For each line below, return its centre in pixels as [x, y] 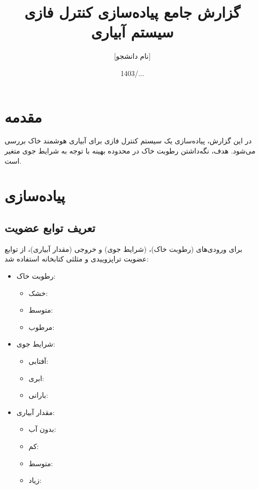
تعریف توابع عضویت [50, 227]
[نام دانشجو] [132, 56]
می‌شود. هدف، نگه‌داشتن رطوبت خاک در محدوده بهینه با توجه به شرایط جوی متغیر [130, 151]
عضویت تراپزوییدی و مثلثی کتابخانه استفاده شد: [77, 259]
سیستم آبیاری [132, 32]
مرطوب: [42, 327]
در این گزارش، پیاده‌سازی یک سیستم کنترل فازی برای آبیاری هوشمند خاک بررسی [128, 141]
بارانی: [38, 395]
